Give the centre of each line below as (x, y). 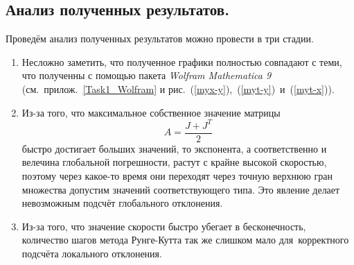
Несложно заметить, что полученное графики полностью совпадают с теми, (182, 61)
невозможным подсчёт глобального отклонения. (122, 203)
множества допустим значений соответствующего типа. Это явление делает (181, 189)
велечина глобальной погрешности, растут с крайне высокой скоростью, (174, 162)
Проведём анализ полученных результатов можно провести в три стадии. (160, 39)
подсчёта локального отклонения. (92, 253)
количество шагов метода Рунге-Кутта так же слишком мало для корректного (185, 240)
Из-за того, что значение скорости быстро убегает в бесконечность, (164, 226)
